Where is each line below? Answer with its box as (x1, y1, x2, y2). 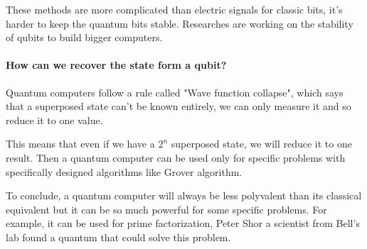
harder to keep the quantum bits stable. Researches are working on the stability (6, 16, 353, 31)
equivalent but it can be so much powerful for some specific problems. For (6, 201, 327, 216)
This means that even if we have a (6, 136, 155, 151)
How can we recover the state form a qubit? (6, 57, 227, 72)
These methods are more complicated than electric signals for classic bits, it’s (6, 2, 343, 16)
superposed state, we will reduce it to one (171, 136, 352, 151)
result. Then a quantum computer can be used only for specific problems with (6, 150, 346, 165)
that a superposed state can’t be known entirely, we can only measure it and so (6, 99, 351, 114)
